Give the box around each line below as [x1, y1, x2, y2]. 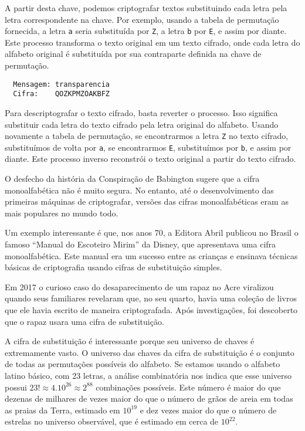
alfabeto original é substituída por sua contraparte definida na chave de [5, 47, 262, 60]
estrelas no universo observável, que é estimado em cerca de [5, 415, 219, 427]
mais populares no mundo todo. [5, 206, 118, 219]
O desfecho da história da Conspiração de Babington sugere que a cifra [5, 172, 260, 185]
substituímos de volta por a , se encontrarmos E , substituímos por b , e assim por [5, 141, 292, 153]
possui [5, 381, 27, 393]
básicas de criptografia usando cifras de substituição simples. [5, 261, 222, 273]
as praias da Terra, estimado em [5, 403, 120, 416]
